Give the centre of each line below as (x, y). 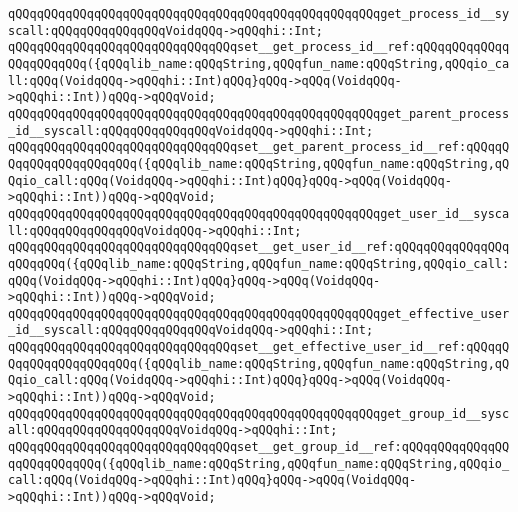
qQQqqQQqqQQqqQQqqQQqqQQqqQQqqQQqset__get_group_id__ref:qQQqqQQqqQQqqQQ (259, 447)
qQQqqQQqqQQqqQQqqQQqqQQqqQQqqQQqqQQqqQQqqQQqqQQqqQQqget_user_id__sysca (259, 213)
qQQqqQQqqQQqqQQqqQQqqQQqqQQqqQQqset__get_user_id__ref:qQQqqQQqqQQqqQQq (259, 247)
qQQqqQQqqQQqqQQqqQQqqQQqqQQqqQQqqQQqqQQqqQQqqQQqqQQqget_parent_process (259, 113)
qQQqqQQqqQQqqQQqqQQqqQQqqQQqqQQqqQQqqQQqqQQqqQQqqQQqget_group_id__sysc (259, 413)
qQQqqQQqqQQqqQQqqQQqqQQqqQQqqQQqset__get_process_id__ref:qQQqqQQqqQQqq (259, 47)
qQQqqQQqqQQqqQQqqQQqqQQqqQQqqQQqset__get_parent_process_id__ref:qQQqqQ (259, 147)
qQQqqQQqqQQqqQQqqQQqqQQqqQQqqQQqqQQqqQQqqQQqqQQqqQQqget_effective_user (259, 313)
